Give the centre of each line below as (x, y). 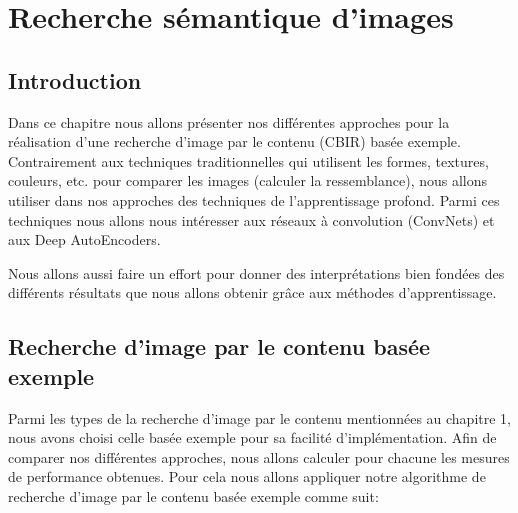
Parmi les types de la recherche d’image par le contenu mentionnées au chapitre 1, (260, 417)
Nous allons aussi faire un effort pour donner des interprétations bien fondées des (256, 272)
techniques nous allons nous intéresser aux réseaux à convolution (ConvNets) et (251, 219)
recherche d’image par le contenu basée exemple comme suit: (193, 495)
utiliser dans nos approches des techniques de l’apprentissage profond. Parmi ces (254, 199)
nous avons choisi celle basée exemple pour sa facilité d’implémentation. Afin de (252, 437)
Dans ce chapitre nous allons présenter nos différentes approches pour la (229, 121)
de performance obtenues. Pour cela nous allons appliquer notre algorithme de (247, 476)
